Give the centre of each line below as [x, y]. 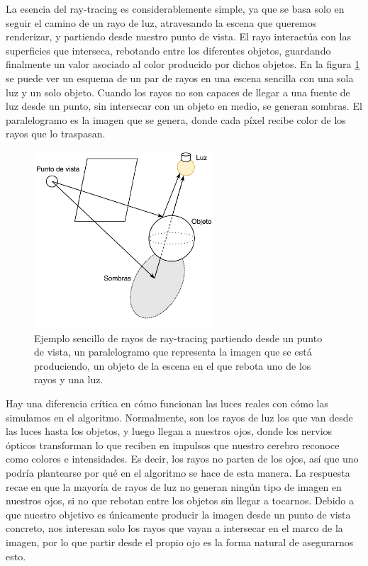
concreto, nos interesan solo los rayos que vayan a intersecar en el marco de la [174, 528]
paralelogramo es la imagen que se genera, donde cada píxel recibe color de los [176, 119]
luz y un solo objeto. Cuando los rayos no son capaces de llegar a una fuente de [178, 92]
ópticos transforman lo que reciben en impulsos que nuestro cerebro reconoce [173, 445]
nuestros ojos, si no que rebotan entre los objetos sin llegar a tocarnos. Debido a [180, 500]
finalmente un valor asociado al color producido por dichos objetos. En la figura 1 [183, 64]
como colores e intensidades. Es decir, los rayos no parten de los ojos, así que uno [182, 459]
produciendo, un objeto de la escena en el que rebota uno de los [173, 365]
